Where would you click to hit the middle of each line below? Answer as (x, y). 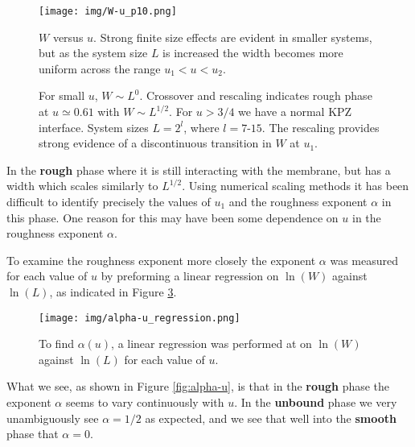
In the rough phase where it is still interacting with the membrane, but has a (199, 170)
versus (68, 37)
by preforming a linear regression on (190, 276)
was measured (364, 260)
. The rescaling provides (320, 127)
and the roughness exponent (298, 201)
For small (62, 95)
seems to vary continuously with (145, 402)
